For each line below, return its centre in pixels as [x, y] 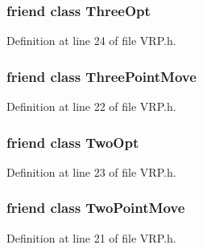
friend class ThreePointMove [101, 76]
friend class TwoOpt [73, 142]
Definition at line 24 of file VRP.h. [91, 41]
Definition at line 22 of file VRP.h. [91, 106]
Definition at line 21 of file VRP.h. [91, 237]
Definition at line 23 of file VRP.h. [91, 171]
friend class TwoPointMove [96, 208]
